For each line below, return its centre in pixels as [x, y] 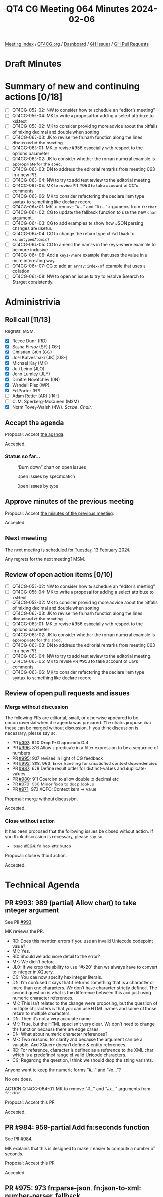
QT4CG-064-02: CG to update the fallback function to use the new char [84, 212]
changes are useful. [32, 228]
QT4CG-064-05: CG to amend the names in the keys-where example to [84, 245]
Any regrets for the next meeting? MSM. [45, 559]
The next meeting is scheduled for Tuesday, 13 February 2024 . [68, 550]
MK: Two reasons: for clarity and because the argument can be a [77, 1040]
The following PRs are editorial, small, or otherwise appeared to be [72, 718]
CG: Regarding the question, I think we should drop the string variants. [82, 1060]
